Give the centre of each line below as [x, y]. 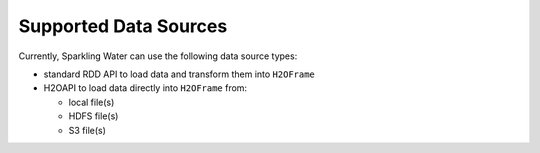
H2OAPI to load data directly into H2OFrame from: [145, 88]
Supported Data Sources [123, 26]
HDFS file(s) [93, 116]
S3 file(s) [87, 130]
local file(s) [91, 102]
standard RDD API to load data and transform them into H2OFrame [179, 74]
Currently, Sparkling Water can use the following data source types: [158, 56]
